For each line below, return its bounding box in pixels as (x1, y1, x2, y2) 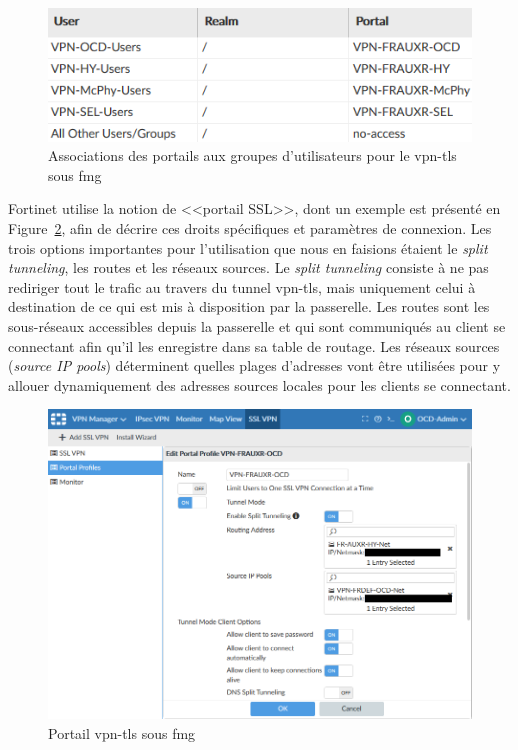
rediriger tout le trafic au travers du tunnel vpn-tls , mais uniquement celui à (8, 276, 476, 297)
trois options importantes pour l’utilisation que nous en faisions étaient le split (8, 237, 488, 258)
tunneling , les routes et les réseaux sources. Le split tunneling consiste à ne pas (8, 257, 489, 278)
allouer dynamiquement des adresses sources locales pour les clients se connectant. (8, 374, 511, 395)
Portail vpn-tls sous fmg (48, 722, 196, 743)
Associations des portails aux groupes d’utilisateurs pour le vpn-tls (48, 145, 457, 166)
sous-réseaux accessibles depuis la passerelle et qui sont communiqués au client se (8, 315, 506, 336)
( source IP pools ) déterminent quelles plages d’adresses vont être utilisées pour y (8, 355, 501, 376)
